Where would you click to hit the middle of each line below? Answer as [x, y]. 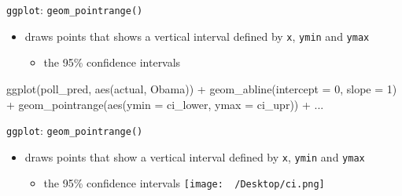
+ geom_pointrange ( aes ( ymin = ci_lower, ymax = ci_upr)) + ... [165, 104]
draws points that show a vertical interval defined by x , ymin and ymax [195, 156]
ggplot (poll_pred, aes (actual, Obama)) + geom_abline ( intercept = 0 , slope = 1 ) [202, 88]
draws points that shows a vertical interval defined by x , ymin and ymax [197, 36]
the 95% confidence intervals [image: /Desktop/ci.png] [184, 183]
